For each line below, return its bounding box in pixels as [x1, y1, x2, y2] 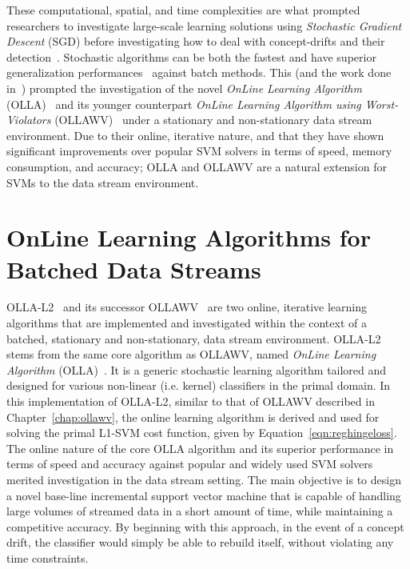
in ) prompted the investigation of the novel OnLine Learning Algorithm [6, 79, 362, 96]
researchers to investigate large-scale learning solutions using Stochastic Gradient [6, 17, 402, 34]
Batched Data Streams [6, 252, 261, 285]
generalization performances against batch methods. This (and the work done [6, 64, 392, 81]
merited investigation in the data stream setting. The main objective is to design [6, 471, 401, 487]
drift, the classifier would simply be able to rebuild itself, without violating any [6, 534, 394, 551]
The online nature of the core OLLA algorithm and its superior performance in [6, 439, 394, 456]
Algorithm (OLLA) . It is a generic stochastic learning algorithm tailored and [6, 361, 387, 378]
